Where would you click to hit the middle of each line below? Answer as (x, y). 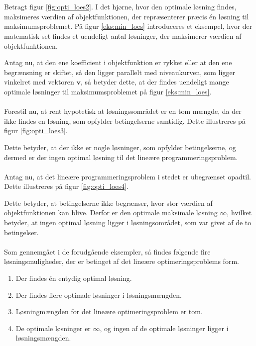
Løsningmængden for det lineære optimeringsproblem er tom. (109, 311)
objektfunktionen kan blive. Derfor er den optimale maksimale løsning (111, 213)
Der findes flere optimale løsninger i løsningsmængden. (99, 295)
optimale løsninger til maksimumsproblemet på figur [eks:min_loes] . (108, 91)
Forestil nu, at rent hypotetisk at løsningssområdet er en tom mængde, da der (123, 111)
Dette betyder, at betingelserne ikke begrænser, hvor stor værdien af (108, 203)
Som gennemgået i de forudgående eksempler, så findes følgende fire (107, 251)
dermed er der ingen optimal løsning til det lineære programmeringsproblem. (121, 157)
